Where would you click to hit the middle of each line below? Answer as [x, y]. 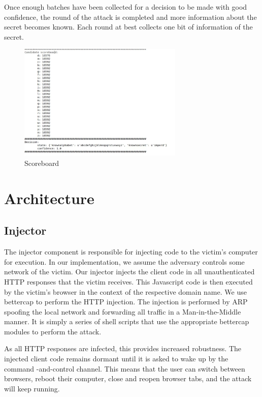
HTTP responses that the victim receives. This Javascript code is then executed [128, 281]
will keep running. [32, 388]
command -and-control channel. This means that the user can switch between [125, 368]
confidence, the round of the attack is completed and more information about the [130, 17]
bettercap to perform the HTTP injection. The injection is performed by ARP [126, 302]
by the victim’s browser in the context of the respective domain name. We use [125, 291]
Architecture [49, 198]
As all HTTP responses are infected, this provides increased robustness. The [123, 348]
